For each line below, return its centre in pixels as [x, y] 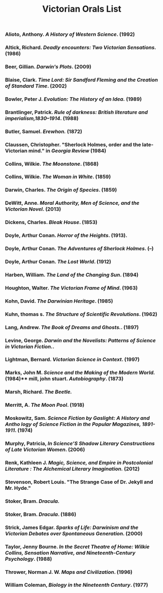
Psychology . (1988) [28, 559]
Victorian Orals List [82, 9]
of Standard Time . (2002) [36, 86]
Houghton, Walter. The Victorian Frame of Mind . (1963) [71, 288]
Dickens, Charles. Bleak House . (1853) [51, 222]
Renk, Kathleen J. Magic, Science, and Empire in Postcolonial [79, 463]
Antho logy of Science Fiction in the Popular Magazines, [73, 424]
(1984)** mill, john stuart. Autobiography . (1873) [64, 379]
